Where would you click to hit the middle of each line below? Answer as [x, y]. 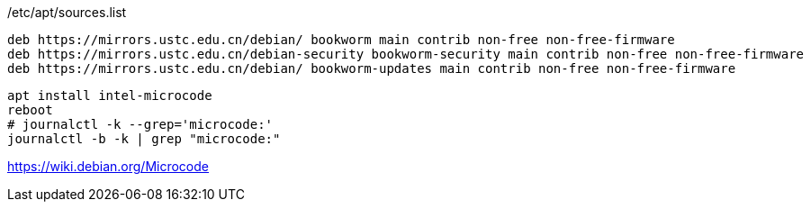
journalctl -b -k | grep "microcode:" [144, 139]
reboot [30, 110]
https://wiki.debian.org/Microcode [108, 166]
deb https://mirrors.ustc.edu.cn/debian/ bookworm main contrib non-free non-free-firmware [341, 40]
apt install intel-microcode [110, 95]
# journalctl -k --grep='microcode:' [140, 124]
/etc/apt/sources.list [67, 12]
